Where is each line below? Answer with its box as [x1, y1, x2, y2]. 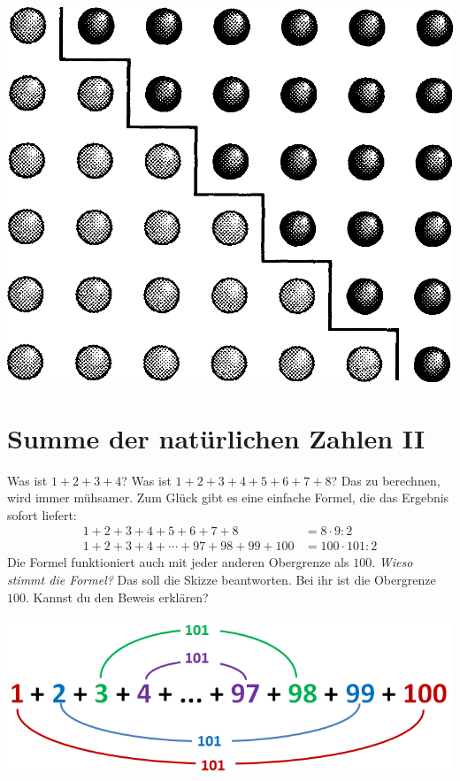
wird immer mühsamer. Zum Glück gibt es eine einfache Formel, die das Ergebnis [7, 488, 449, 507]
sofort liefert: [7, 505, 77, 524]
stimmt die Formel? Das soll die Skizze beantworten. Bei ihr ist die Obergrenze [7, 570, 436, 588]
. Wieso [372, 553, 413, 571]
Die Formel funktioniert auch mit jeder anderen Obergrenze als [7, 553, 349, 571]
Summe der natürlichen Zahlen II [7, 419, 425, 456]
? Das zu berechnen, [331, 471, 441, 489]
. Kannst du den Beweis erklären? [26, 587, 209, 606]
